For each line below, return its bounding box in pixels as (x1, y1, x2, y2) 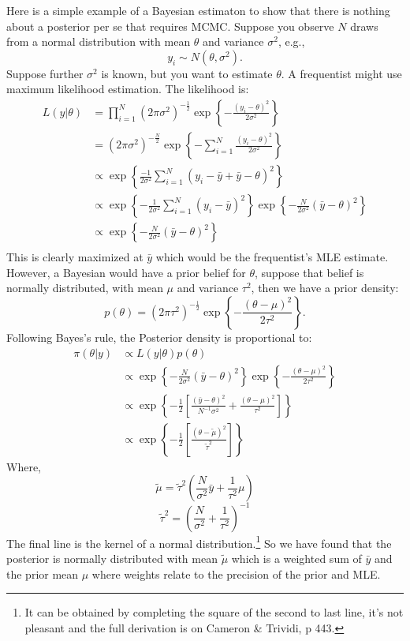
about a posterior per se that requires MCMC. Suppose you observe (6, 17, 334, 34)
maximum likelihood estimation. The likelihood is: (6, 81, 249, 97)
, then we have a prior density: (251, 279, 399, 296)
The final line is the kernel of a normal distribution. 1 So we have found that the (6, 532, 392, 551)
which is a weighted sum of (231, 550, 362, 566)
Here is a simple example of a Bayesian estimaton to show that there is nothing (6, 2, 390, 18)
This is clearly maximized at (6, 249, 143, 265)
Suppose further (6, 65, 84, 81)
